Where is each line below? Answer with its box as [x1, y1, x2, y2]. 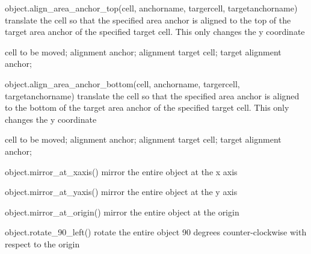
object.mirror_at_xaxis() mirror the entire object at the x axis [5, 165, 238, 178]
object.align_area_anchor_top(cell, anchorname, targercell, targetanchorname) [5, 2, 298, 14]
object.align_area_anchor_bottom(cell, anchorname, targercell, [5, 77, 240, 90]
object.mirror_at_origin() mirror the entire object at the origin [5, 205, 239, 218]
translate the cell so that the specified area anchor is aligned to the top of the [5, 13, 291, 26]
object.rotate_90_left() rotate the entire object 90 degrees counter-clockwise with [5, 226, 307, 238]
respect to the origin [5, 237, 80, 250]
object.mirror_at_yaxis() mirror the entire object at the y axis [5, 185, 238, 198]
